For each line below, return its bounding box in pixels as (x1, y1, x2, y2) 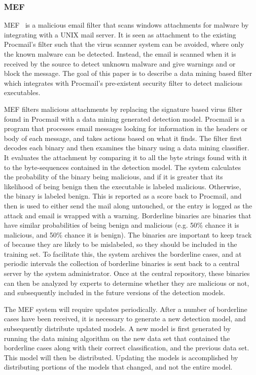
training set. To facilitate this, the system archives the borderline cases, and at (4, 248, 242, 259)
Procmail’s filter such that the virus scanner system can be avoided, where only (4, 39, 244, 49)
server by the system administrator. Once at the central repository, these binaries (4, 268, 250, 278)
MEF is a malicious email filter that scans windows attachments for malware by (4, 20, 249, 30)
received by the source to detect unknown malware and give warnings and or (4, 58, 236, 68)
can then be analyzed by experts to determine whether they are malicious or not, (4, 277, 249, 288)
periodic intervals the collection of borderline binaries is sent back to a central (4, 258, 240, 269)
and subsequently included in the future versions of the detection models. (4, 287, 225, 298)
